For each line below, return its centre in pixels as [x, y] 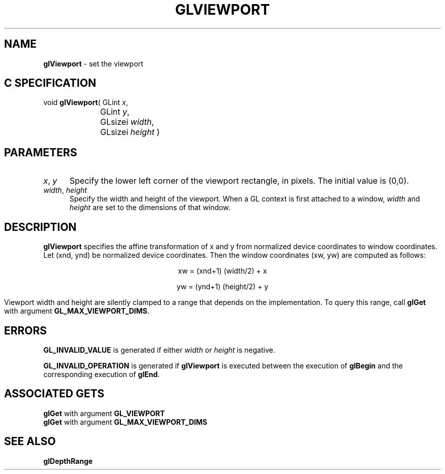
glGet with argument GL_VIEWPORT [104, 413]
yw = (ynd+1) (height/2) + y [222, 287]
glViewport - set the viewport [93, 63]
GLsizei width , [127, 122]
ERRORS [26, 330]
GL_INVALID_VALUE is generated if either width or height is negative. [159, 350]
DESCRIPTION [40, 227]
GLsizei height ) [130, 132]
